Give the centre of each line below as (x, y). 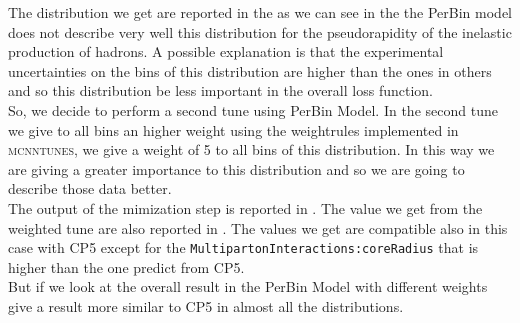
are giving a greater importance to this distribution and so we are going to (236, 168)
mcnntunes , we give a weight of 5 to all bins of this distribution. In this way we (251, 149)
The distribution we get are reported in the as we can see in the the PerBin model (260, 12)
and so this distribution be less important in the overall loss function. (220, 90)
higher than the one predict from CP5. (126, 266)
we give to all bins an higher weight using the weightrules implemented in (233, 129)
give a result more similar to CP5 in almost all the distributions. (206, 305)
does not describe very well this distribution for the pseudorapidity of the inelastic (260, 31)
